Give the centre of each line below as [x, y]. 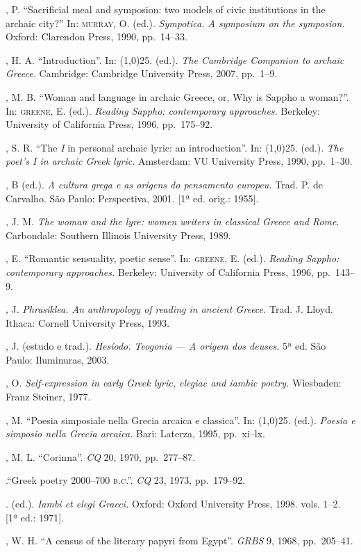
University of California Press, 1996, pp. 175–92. [109, 124]
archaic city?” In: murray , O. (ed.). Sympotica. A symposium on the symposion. [175, 23]
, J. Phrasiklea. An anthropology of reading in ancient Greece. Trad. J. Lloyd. [169, 309]
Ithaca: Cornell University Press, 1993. [88, 322]
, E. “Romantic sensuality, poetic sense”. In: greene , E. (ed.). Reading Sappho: [173, 258]
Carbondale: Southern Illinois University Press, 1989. [118, 235]
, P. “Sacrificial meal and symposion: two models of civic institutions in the [166, 9]
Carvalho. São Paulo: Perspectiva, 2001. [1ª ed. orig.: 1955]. [132, 198]
